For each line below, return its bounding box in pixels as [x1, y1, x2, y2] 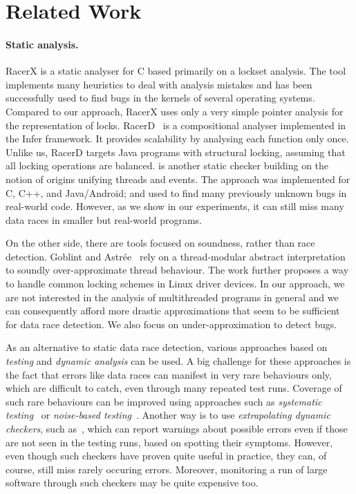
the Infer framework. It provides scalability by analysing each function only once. [6, 131, 349, 146]
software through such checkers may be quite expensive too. [6, 475, 259, 490]
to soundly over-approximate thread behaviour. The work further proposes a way [6, 263, 349, 277]
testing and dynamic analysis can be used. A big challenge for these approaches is [6, 354, 351, 368]
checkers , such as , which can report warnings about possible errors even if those [6, 421, 348, 436]
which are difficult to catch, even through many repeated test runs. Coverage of [6, 381, 342, 395]
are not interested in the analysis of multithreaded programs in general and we [6, 289, 339, 304]
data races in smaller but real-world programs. [6, 212, 202, 227]
